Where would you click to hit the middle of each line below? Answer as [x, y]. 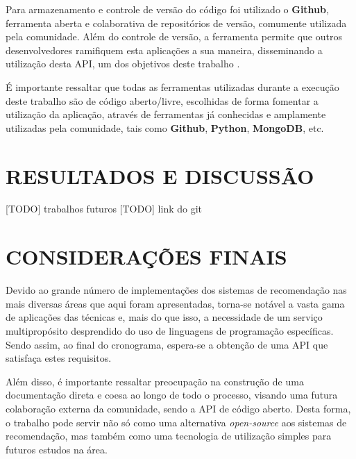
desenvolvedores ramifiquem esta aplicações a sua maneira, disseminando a [164, 50]
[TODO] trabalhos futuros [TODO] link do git [104, 209]
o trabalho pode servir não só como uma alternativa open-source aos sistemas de [176, 422]
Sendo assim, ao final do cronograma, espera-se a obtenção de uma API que [167, 344]
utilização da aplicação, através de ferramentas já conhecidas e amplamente [166, 114]
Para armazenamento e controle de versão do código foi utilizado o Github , [167, 9]
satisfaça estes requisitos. [59, 358]
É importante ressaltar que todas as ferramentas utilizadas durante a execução [172, 86]
